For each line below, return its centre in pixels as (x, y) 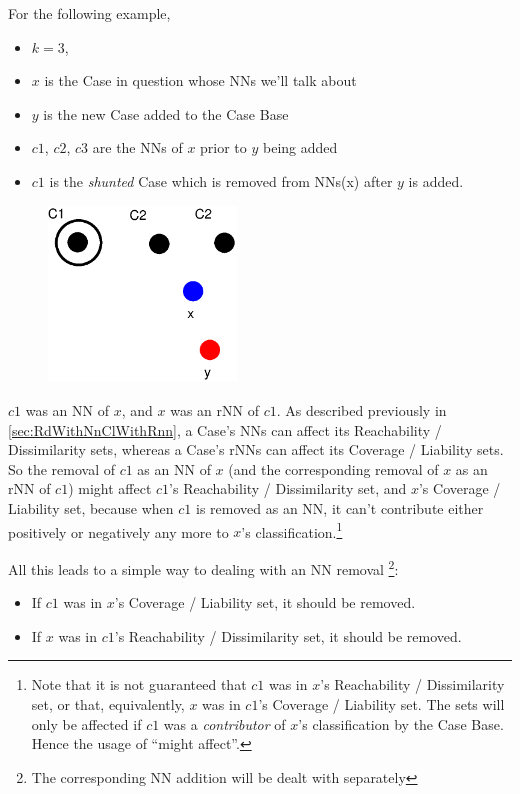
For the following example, (89, 13)
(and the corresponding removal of (333, 468)
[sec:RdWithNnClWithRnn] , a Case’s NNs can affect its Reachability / (225, 429)
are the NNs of (137, 147)
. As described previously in (361, 410)
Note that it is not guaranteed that (139, 684)
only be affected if (86, 723)
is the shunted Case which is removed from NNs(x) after (221, 180)
